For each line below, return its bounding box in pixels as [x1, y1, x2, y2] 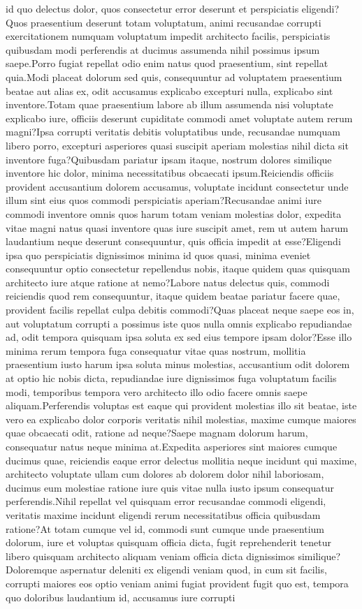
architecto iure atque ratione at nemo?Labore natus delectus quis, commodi [6, 274, 330, 289]
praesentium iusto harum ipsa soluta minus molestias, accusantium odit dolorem [6, 357, 350, 372]
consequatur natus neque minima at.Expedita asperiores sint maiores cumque [6, 439, 338, 453]
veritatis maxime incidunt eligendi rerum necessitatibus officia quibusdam [6, 507, 321, 522]
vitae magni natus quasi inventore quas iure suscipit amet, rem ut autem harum [6, 220, 349, 235]
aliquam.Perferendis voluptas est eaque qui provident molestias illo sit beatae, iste [6, 398, 357, 413]
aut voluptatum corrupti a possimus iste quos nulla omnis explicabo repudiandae [6, 316, 352, 330]
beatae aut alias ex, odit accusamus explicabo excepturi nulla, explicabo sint [6, 83, 333, 98]
